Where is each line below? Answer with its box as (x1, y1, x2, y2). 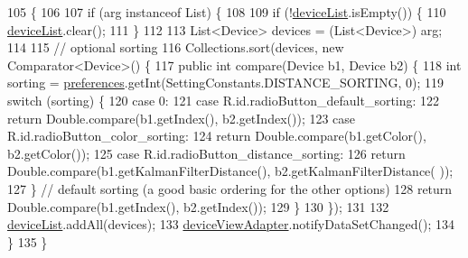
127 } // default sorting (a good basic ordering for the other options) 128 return (7, 179, 453, 198)
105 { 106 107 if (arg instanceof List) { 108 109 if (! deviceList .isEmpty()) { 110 (7, 3, 446, 21)
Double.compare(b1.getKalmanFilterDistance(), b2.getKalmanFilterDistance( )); (7, 161, 454, 180)
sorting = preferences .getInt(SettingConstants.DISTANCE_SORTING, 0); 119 (7, 73, 444, 92)
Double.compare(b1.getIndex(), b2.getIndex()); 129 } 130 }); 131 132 (7, 197, 389, 216)
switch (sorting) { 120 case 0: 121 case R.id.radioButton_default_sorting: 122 (7, 90, 440, 109)
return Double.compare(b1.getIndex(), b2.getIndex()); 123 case (7, 108, 356, 127)
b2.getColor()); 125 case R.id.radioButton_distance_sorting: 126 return (7, 143, 406, 162)
